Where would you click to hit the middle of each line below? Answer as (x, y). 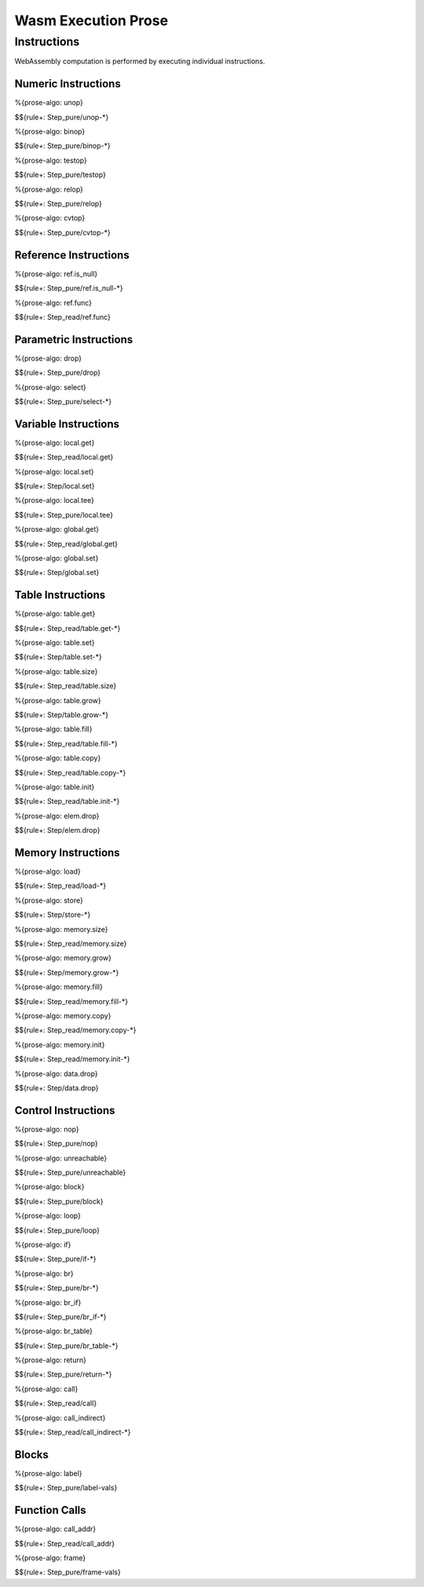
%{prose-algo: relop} (49, 189)
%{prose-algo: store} (49, 900)
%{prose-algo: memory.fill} (59, 987)
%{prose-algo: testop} (51, 160)
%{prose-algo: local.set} (54, 471)
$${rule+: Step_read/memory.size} (71, 944)
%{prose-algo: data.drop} (56, 1073)
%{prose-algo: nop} (47, 1129)
